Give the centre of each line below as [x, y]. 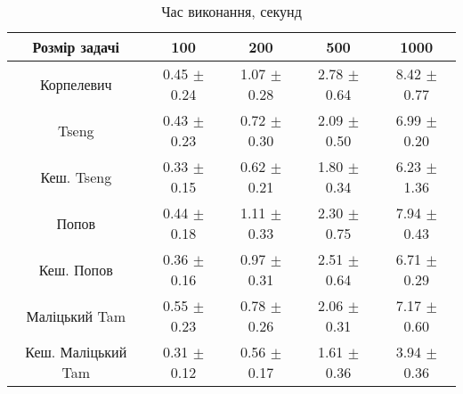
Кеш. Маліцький [76, 352]
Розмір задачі [76, 47]
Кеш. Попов [76, 269]
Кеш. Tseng [76, 176]
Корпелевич [76, 84]
